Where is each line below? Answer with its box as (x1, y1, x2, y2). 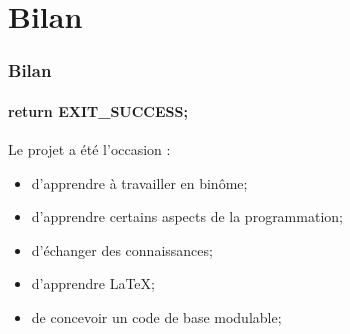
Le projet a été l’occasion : (8, 139, 171, 160)
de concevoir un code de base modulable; (31, 306, 282, 327)
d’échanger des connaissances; (31, 239, 213, 260)
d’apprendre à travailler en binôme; (31, 172, 248, 193)
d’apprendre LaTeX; (31, 273, 155, 294)
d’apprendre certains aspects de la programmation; (31, 206, 343, 227)
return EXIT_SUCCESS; (8, 100, 188, 121)
